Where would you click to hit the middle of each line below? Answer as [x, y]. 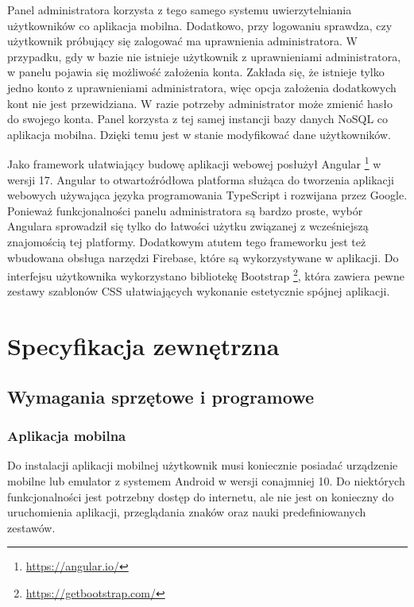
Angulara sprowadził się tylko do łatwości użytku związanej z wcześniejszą [188, 226]
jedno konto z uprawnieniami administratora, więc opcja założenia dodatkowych [202, 87]
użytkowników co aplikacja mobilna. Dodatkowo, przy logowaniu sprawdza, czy [200, 25]
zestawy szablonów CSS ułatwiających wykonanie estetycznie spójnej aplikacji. [199, 291]
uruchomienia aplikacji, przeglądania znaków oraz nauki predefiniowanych [187, 512]
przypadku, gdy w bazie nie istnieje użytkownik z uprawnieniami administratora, [204, 56]
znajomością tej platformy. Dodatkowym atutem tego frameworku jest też [187, 241]
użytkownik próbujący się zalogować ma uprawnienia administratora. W [182, 41]
